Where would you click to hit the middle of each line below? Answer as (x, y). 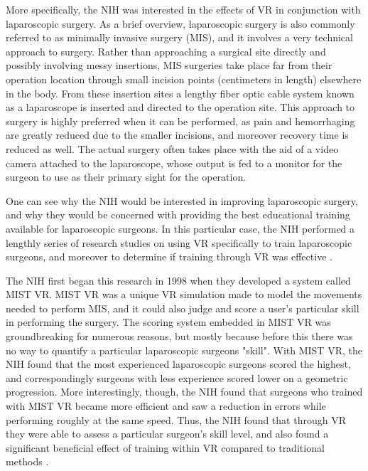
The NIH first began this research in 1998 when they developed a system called (178, 280)
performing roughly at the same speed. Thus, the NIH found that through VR (176, 419)
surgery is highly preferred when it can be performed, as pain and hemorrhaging (180, 121)
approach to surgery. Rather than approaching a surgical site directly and (166, 51)
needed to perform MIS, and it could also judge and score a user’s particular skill (183, 308)
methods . (27, 461)
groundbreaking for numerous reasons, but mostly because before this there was (179, 336)
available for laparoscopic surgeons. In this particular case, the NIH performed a (180, 228)
